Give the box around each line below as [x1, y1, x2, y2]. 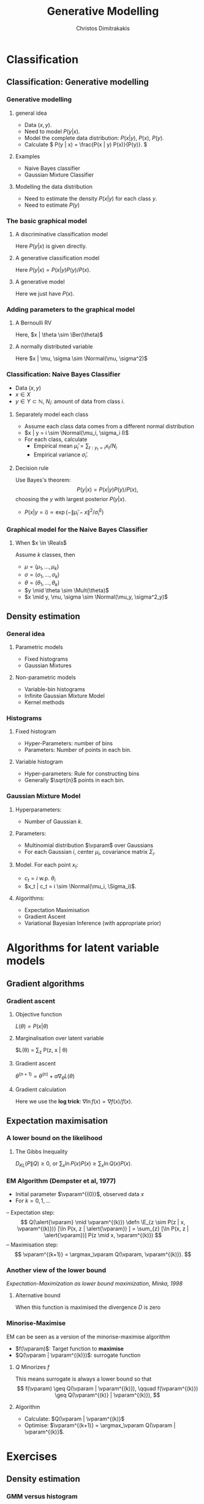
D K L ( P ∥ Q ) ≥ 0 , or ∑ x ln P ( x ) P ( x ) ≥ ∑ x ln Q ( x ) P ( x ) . [15, 1159, 133, 1168]
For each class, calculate [24, 435, 88, 443]
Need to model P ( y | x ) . [24, 128, 80, 135]
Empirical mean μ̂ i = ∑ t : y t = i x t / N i [33, 442, 118, 452]
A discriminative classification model [15, 230, 108, 237]
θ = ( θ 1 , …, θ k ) [24, 578, 60, 588]
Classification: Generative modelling [6, 77, 149, 87]
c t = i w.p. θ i [24, 875, 56, 884]
